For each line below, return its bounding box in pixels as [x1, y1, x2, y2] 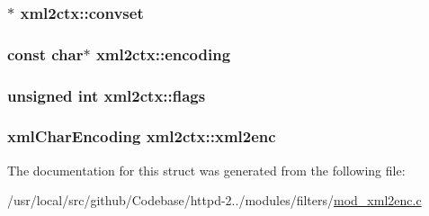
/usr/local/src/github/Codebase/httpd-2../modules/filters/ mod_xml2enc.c [7, 191, 422, 210]
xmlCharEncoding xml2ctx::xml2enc [7, 125, 276, 148]
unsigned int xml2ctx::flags [7, 84, 206, 106]
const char [7, 42, 84, 65]
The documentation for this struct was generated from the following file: [7, 160, 406, 179]
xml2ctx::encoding [95, 42, 231, 65]
